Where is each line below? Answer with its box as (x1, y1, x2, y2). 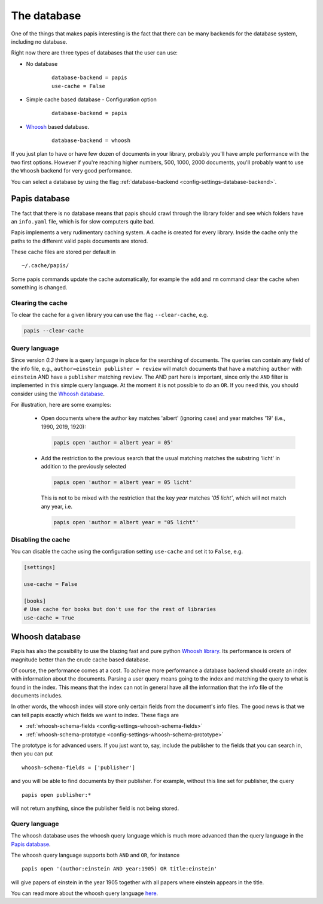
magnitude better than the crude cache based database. (11, 656, 151, 663)
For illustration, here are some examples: (11, 401, 112, 409)
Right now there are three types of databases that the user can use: (11, 49, 178, 56)
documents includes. (11, 692, 63, 699)
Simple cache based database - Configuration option (26, 96, 157, 103)
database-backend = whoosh (51, 137, 131, 144)
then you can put (11, 750, 53, 757)
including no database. (11, 38, 68, 45)
